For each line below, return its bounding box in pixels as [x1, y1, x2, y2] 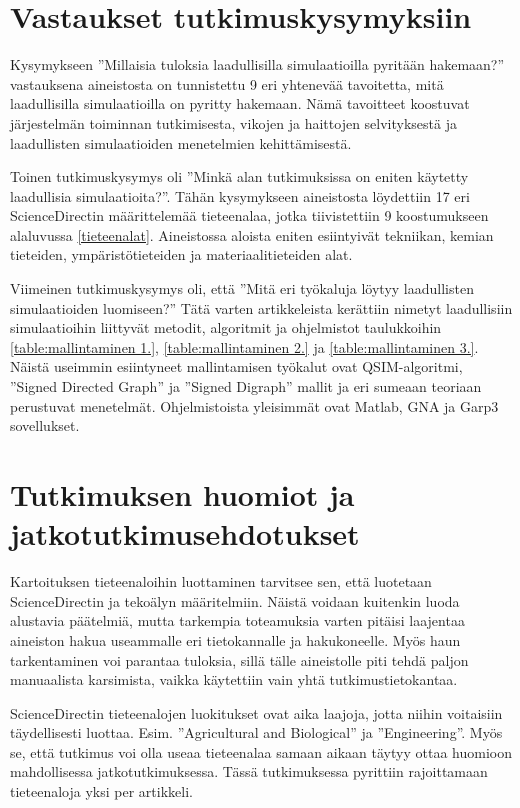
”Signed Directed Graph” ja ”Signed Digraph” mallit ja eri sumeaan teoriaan [10, 376, 482, 397]
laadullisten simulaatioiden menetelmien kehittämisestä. [10, 132, 352, 153]
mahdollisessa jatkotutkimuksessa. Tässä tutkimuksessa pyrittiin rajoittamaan [10, 761, 488, 782]
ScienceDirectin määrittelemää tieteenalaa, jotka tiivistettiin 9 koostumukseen [10, 205, 489, 226]
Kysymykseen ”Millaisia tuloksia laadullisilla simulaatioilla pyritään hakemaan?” [10, 54, 505, 75]
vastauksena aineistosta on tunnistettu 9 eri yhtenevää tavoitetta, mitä [10, 73, 444, 94]
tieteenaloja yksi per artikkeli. [10, 781, 193, 802]
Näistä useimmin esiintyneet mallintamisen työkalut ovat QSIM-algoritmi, [10, 356, 463, 377]
